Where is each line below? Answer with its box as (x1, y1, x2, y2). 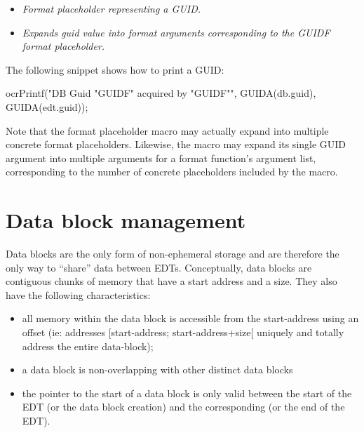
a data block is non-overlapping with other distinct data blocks (22, 362, 293, 377)
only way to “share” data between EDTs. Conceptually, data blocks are (6, 260, 312, 274)
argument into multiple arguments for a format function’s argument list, (6, 150, 316, 165)
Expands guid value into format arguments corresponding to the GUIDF (22, 25, 330, 39)
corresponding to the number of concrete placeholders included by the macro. (6, 164, 338, 179)
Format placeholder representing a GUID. (22, 1, 201, 15)
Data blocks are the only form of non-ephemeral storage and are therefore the (6, 246, 339, 261)
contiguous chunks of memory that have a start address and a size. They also (6, 274, 337, 288)
